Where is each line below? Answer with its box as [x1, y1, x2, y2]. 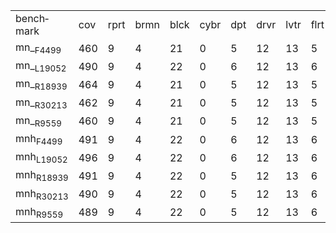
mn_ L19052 [15, 59, 67, 74]
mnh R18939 [15, 168, 69, 184]
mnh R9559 [15, 204, 64, 220]
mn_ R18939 [15, 77, 68, 93]
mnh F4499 [15, 131, 63, 148]
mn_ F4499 [15, 40, 62, 56]
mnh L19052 [15, 150, 68, 166]
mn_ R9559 [15, 113, 62, 129]
